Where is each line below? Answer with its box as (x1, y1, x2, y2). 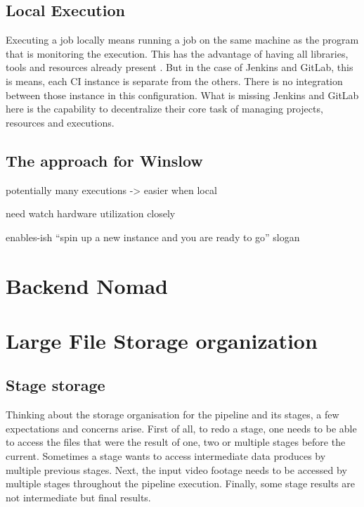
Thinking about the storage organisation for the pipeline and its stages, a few (6, 407, 339, 422)
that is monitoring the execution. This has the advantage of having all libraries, (6, 46, 349, 60)
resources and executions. (6, 115, 115, 129)
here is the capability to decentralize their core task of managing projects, (6, 101, 323, 116)
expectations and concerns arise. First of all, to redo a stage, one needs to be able (6, 421, 357, 435)
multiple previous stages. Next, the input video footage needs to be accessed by (6, 462, 347, 477)
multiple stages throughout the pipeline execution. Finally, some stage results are (6, 476, 355, 491)
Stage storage (6, 374, 105, 396)
